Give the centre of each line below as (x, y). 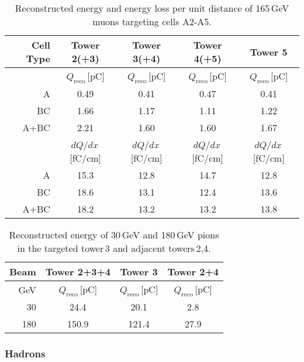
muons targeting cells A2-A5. (152, 21)
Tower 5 (269, 52)
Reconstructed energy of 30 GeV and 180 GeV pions (114, 235)
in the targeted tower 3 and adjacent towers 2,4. (114, 248)
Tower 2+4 (193, 272)
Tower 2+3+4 (78, 272)
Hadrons (25, 354)
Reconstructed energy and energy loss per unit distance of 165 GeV (152, 8)
